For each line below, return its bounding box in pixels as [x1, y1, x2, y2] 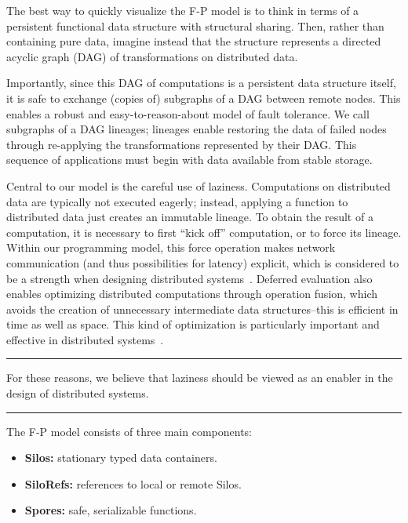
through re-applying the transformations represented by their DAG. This [6, 136, 357, 152]
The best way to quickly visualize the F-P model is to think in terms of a [6, 2, 359, 18]
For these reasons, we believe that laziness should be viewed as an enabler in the [6, 369, 393, 386]
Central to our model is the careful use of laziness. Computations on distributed [6, 177, 391, 194]
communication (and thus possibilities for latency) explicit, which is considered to [6, 254, 399, 271]
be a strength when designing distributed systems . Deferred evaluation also [6, 270, 373, 286]
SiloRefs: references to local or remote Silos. [24, 475, 242, 492]
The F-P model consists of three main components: [6, 423, 252, 439]
